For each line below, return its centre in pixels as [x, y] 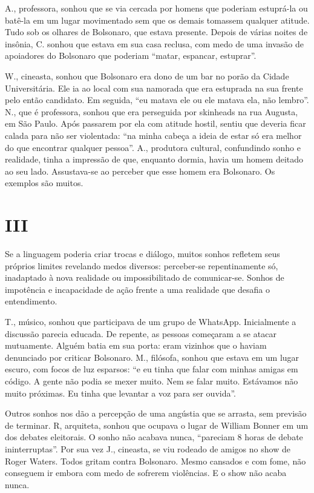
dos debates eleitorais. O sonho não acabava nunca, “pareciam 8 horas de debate [154, 437]
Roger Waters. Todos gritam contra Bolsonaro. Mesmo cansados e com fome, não [155, 461]
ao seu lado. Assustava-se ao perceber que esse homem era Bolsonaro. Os [140, 171]
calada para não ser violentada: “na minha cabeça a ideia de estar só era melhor [153, 135]
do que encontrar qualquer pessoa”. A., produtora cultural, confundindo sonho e [153, 147]
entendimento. [31, 301]
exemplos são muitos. [44, 183]
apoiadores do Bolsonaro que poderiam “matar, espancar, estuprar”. [131, 55]
